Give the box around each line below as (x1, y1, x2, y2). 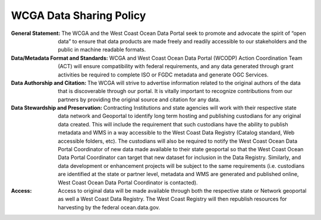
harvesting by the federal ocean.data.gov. (58, 203, 160, 211)
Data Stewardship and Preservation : (11, 104, 103, 111)
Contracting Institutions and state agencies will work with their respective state (103, 104, 297, 111)
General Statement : (11, 30, 61, 37)
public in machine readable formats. (58, 46, 146, 53)
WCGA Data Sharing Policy (11, 9, 146, 22)
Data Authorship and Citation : (11, 79, 87, 86)
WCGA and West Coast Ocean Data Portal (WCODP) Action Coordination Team (109, 54, 303, 62)
